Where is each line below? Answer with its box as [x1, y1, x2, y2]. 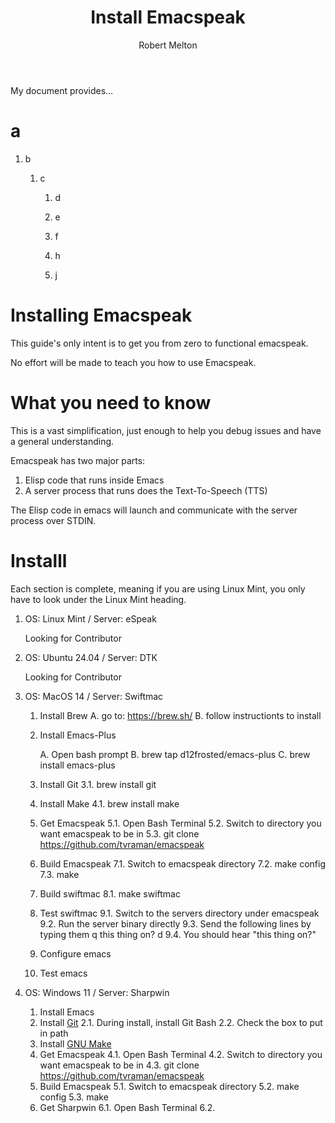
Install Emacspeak [90, 6, 246, 29]
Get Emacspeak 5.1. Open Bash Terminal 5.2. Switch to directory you [39, 817, 322, 829]
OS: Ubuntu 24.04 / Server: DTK [24, 651, 158, 663]
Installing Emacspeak [10, 304, 193, 327]
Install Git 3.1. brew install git [39, 778, 157, 790]
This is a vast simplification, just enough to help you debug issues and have [10, 424, 322, 436]
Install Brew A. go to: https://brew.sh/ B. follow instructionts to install [39, 709, 322, 721]
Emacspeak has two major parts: [10, 454, 146, 466]
